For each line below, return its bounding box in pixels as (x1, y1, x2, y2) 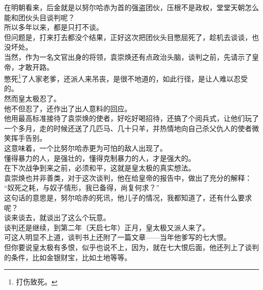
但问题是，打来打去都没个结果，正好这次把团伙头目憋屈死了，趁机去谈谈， (4, 31, 252, 42)
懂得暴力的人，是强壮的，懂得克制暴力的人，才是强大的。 (4, 152, 195, 163)
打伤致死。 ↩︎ (16, 276, 58, 287)
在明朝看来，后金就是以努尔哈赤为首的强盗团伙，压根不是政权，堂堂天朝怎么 (4, 2, 259, 12)
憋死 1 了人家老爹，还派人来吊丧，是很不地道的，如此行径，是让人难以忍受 (4, 72, 248, 84)
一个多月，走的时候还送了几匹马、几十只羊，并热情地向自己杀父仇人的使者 (4, 122, 252, 133)
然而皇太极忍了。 (4, 93, 61, 103)
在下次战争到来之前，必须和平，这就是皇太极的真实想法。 (4, 162, 195, 173)
